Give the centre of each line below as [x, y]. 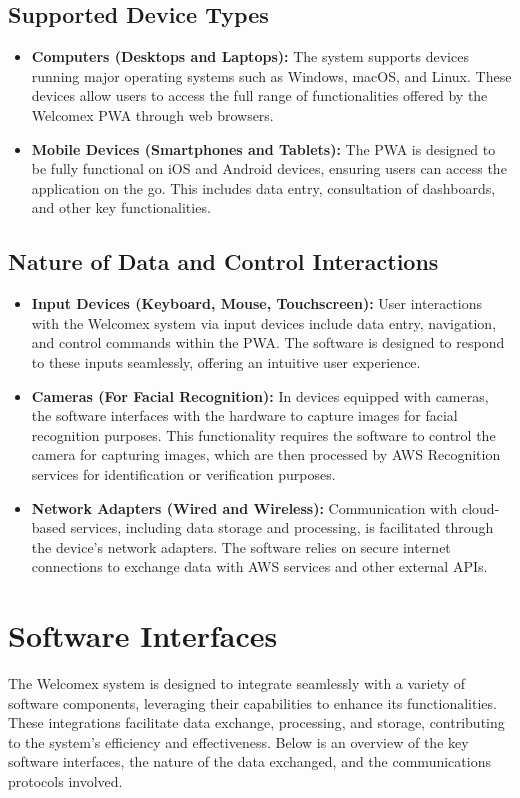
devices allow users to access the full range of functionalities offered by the [259, 95]
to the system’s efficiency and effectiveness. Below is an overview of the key [238, 741]
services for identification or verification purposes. [183, 473]
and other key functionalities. [121, 207]
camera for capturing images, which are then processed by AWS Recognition [266, 454]
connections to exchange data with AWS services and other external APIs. [259, 566]
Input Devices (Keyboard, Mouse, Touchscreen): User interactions [256, 303]
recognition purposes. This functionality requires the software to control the [263, 434]
